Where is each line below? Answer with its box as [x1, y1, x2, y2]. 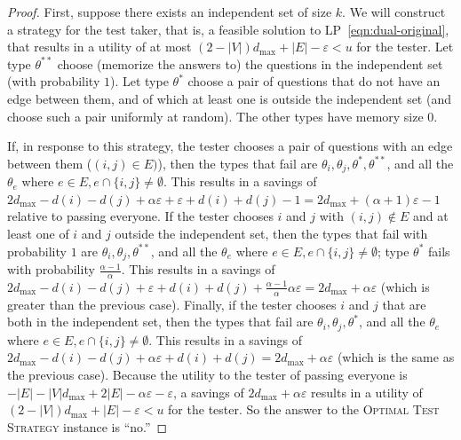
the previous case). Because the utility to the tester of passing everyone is [7, 365, 408, 383]
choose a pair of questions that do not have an [187, 72, 441, 90]
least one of [7, 224, 69, 242]
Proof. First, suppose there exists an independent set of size [7, 3, 332, 20]
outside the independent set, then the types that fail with [115, 224, 428, 242]
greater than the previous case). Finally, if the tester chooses [7, 295, 337, 313]
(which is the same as [337, 348, 455, 366]
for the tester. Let [356, 37, 454, 56]
